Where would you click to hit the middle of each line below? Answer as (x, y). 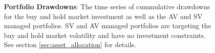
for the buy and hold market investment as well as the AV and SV (103, 16)
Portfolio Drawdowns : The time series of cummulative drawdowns (107, 6)
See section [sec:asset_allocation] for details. (70, 44)
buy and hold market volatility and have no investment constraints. (105, 35)
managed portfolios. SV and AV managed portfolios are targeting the (107, 26)
